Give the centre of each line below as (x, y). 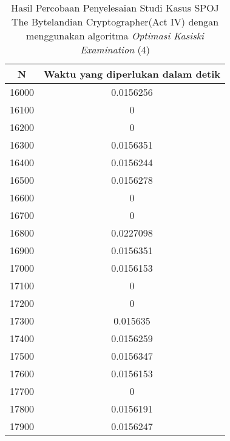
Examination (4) (115, 49)
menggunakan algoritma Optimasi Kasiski (115, 35)
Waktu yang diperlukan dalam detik (132, 74)
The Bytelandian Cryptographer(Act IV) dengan (115, 22)
